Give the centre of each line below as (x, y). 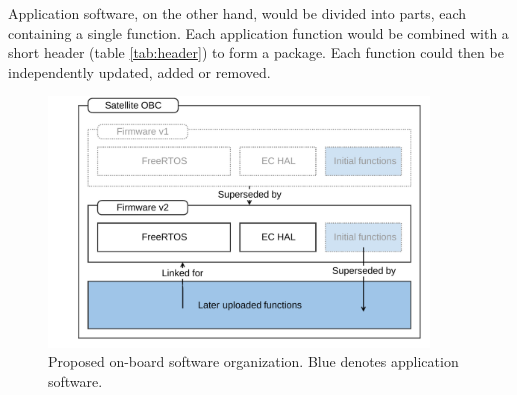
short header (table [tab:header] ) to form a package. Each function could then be (256, 52)
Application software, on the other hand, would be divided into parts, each (237, 13)
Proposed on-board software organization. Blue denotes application (253, 361)
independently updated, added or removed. (139, 71)
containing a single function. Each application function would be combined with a (258, 32)
